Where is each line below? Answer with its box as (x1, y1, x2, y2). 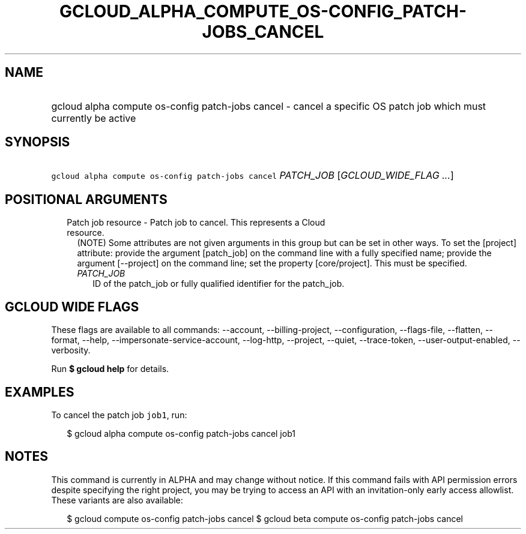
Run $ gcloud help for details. (51, 364, 169, 374)
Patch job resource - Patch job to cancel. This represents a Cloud (67, 217, 325, 228)
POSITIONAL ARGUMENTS (5, 191, 168, 207)
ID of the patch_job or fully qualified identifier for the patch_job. (92, 278, 345, 289)
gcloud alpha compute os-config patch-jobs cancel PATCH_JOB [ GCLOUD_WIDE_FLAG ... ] (51, 169, 454, 182)
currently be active (51, 112, 136, 124)
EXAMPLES (5, 384, 74, 400)
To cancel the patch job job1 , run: (51, 409, 187, 420)
